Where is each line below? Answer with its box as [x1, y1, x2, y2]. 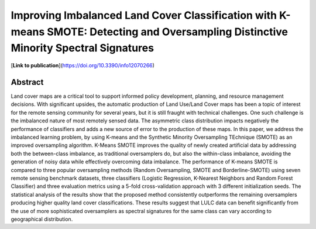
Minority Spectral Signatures [11, 42, 154, 55]
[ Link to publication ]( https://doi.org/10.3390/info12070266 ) [11, 62, 155, 69]
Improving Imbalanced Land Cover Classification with [11, 9, 277, 22]
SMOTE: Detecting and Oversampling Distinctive [47, 25, 288, 38]
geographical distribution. [11, 216, 73, 223]
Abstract [11, 77, 44, 87]
